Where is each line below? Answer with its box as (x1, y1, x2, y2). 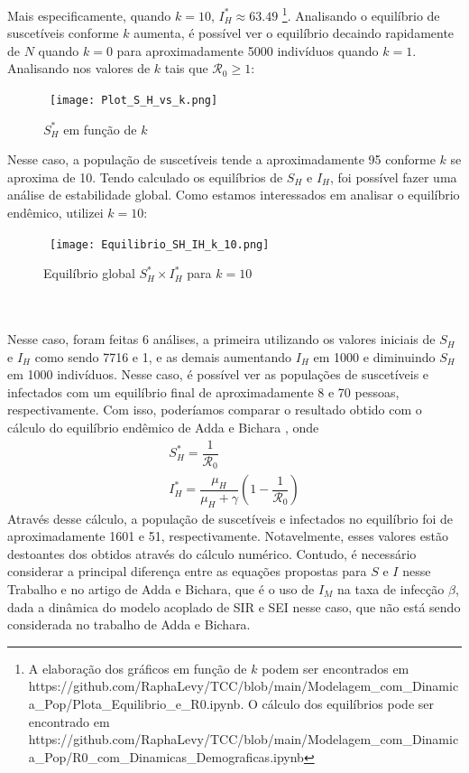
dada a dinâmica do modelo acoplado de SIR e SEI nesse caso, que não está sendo (7, 597, 461, 616)
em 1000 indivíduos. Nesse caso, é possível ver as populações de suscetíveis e (7, 365, 429, 384)
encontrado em (28, 712, 110, 731)
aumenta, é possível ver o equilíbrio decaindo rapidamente (133, 23, 455, 42)
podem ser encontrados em (262, 658, 409, 677)
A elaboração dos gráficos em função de (28, 658, 247, 677)
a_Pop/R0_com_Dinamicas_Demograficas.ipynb (28, 747, 304, 766)
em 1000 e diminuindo (313, 347, 436, 366)
